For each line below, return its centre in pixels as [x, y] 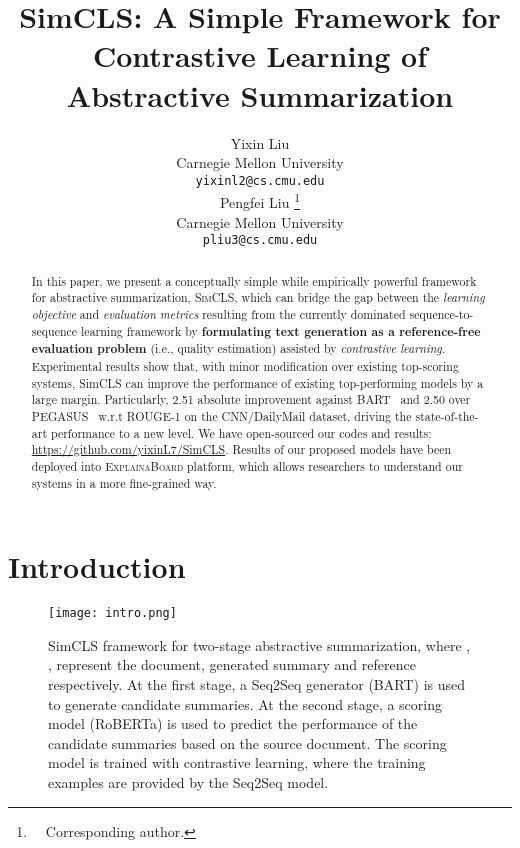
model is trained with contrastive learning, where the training [237, 762]
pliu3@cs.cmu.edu [260, 240]
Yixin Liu [260, 142]
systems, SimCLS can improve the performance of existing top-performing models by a [257, 382]
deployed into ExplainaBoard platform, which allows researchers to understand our [247, 465]
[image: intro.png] [112, 613]
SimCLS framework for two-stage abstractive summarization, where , [259, 644]
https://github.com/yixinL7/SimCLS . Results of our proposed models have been [241, 449]
